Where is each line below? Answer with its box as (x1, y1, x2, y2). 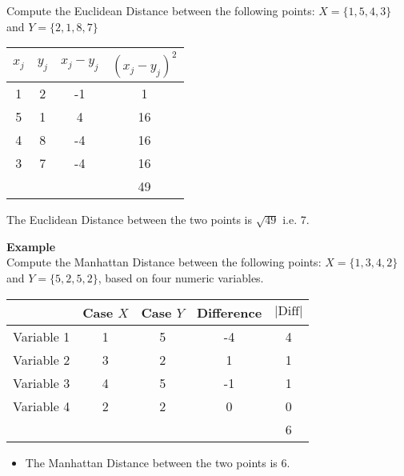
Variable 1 (13, 326, 70, 346)
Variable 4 (13, 396, 70, 415)
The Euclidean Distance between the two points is (6, 211, 253, 228)
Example (6, 238, 56, 254)
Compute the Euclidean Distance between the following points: (6, 2, 315, 18)
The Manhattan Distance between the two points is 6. (25, 454, 290, 470)
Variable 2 (13, 350, 70, 369)
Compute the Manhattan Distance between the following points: (6, 254, 322, 270)
